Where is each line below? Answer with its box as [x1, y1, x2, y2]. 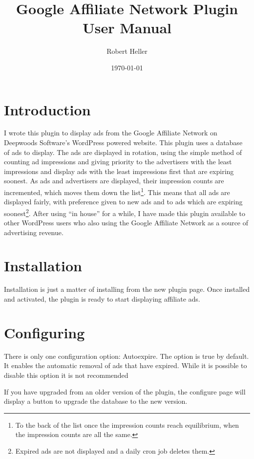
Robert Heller [106, 46, 148, 56]
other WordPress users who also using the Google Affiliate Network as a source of [4, 218, 249, 228]
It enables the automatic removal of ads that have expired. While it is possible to [4, 360, 247, 371]
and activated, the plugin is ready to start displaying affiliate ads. [4, 294, 200, 304]
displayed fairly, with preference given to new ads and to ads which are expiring [4, 197, 243, 207]
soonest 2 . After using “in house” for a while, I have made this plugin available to [4, 206, 245, 218]
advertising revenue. [4, 227, 63, 237]
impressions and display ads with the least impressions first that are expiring [4, 166, 234, 176]
